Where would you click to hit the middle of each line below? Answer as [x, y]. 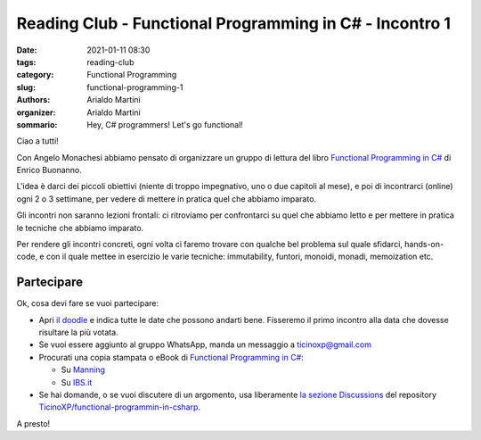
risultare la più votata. [79, 332]
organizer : [36, 112]
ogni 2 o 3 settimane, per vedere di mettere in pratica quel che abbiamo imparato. [166, 199]
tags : [26, 62]
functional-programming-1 [135, 87]
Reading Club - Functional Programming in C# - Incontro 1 [234, 23]
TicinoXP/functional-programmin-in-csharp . [119, 407]
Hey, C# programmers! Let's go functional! [165, 124]
